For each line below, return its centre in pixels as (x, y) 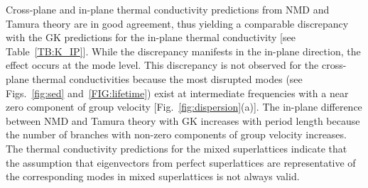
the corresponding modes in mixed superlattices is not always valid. (153, 176)
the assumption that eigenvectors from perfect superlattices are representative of (181, 162)
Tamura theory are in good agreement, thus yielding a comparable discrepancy (177, 23)
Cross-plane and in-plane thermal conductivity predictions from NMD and (168, 9)
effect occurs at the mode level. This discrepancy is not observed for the (162, 65)
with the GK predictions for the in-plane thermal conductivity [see (151, 37)
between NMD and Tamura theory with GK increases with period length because (183, 120)
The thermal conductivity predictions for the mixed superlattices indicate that (177, 148)
